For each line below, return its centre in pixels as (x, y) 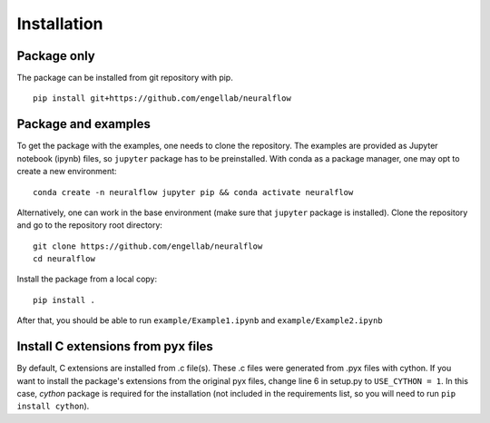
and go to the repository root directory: (90, 225)
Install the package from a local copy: (87, 279)
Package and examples (84, 124)
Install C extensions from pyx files (115, 346)
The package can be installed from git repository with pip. (125, 78)
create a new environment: (67, 172)
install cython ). (53, 406)
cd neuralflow (64, 259)
